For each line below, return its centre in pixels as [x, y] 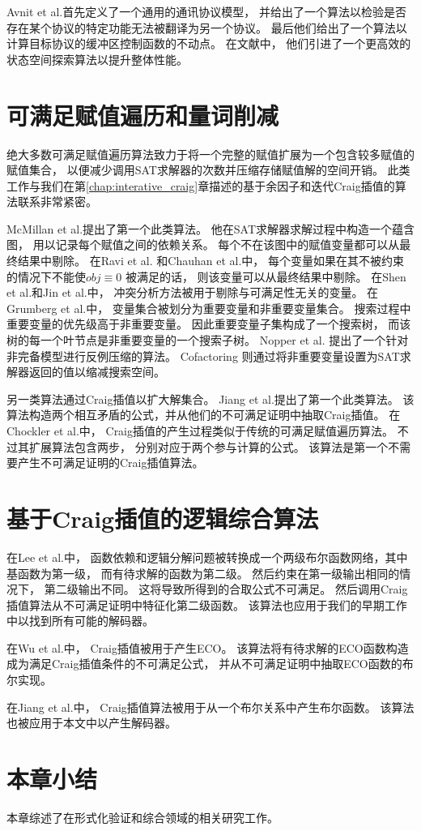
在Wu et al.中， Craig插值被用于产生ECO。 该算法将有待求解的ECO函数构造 [208, 647]
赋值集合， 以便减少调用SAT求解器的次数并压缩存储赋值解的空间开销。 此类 [208, 170]
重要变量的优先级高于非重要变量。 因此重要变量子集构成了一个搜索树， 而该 [209, 324]
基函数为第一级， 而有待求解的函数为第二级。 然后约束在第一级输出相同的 [203, 573]
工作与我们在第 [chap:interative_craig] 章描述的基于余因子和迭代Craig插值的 [201, 185]
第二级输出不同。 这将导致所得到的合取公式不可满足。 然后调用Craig [226, 589]
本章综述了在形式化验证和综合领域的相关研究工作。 [142, 817]
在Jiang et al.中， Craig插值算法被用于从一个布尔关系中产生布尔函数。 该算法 [210, 707]
